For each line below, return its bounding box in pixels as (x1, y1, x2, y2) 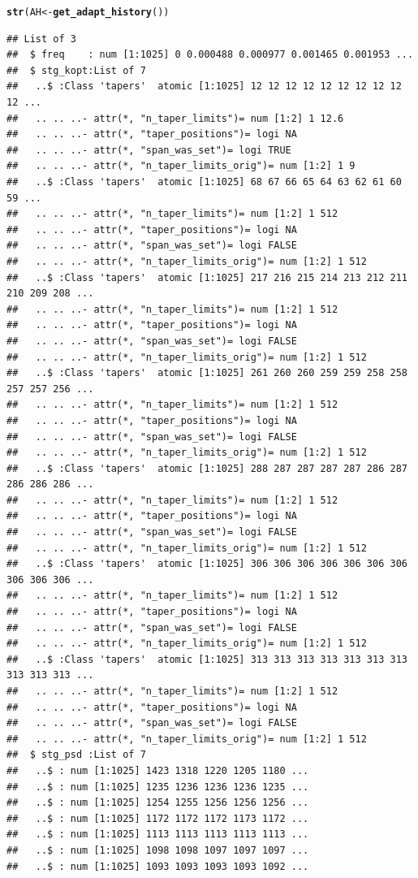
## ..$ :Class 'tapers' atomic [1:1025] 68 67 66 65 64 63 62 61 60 (6, 176, 402, 188)
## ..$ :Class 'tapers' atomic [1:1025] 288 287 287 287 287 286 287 (6, 462, 407, 474)
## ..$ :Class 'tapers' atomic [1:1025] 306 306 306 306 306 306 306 (6, 558, 407, 570)
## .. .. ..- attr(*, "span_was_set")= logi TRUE (6, 144, 291, 156)
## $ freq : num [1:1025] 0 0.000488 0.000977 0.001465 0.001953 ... (6, 49, 414, 61)
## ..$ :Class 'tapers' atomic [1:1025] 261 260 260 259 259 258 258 (6, 367, 407, 379)
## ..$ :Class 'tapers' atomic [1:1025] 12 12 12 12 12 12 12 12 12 (6, 80, 402, 93)
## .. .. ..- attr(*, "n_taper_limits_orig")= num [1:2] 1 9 (6, 160, 356, 172)
